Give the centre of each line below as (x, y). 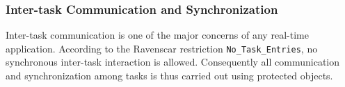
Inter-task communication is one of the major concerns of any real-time (157, 35)
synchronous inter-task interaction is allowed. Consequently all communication (173, 62)
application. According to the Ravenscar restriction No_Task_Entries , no (162, 48)
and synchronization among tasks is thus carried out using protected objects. (169, 76)
